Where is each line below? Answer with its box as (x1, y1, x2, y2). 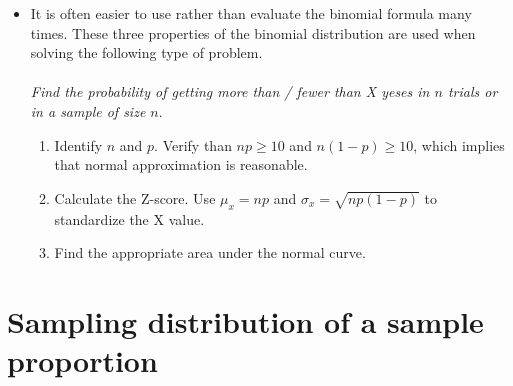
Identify (54, 134, 103, 155)
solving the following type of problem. (30, 42, 263, 63)
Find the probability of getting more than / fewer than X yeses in (30, 81, 430, 102)
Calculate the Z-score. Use (54, 187, 216, 208)
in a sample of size (30, 100, 146, 121)
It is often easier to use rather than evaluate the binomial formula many (30, 3, 472, 23)
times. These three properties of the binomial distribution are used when (30, 22, 476, 43)
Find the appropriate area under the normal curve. (54, 242, 366, 263)
